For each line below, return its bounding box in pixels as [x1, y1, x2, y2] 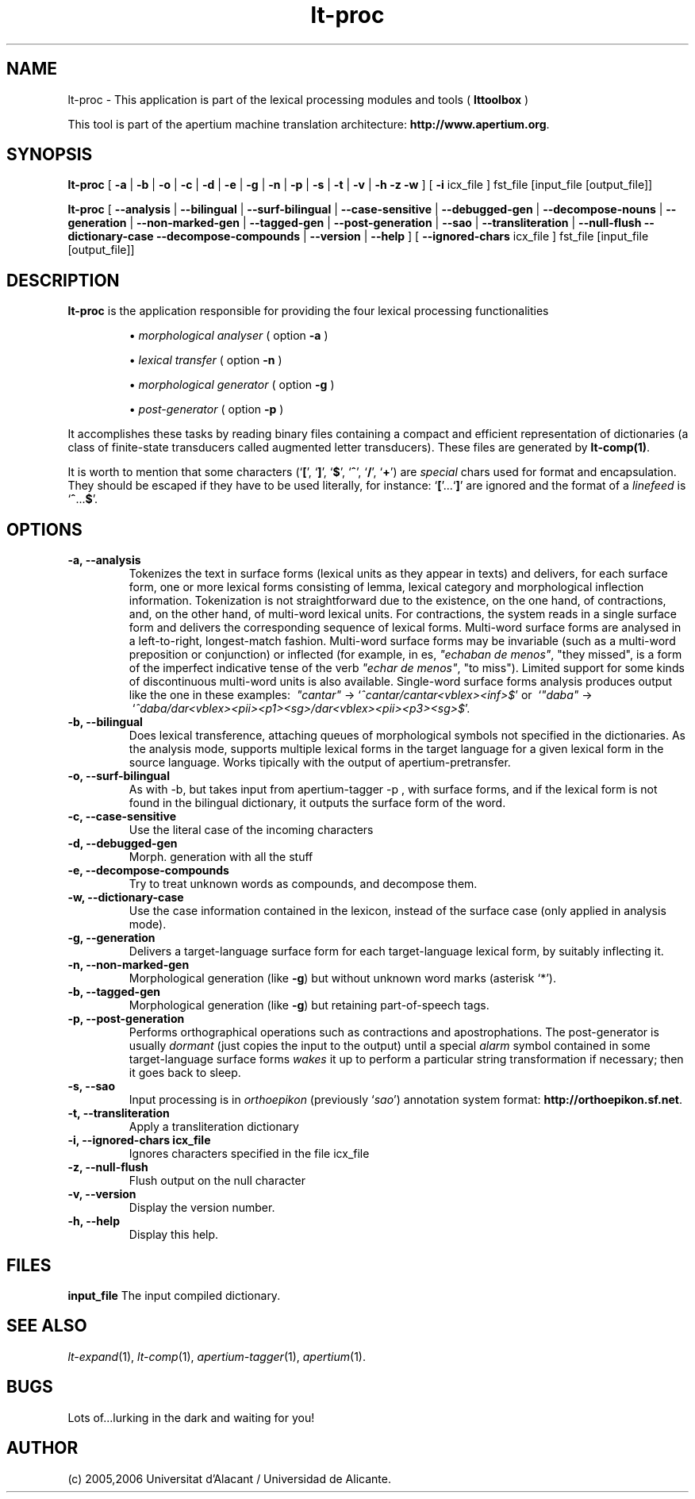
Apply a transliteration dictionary [129, 1120, 299, 1134]
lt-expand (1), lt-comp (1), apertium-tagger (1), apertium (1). [67, 1349, 366, 1363]
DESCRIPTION [6, 270, 120, 290]
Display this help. [129, 1228, 219, 1242]
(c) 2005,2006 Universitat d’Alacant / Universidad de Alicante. [67, 1471, 391, 1486]
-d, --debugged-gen [67, 836, 178, 851]
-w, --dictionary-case [67, 890, 184, 905]
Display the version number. [129, 1201, 275, 1215]
